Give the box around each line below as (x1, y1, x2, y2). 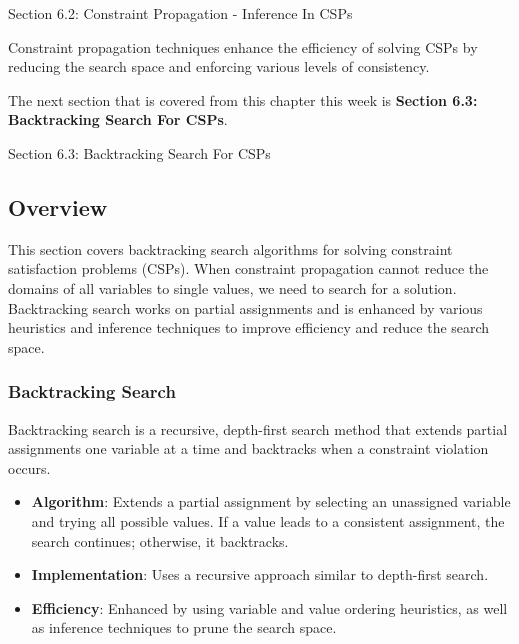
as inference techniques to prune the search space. (31, 617, 337, 638)
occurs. (8, 457, 51, 478)
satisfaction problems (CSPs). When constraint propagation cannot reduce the (8, 258, 489, 279)
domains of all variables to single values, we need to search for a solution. (8, 277, 457, 298)
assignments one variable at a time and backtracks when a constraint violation (8, 438, 489, 459)
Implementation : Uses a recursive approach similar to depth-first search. (31, 564, 489, 585)
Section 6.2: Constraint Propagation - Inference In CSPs (8, 3, 353, 23)
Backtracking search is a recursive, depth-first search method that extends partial (8, 418, 508, 439)
